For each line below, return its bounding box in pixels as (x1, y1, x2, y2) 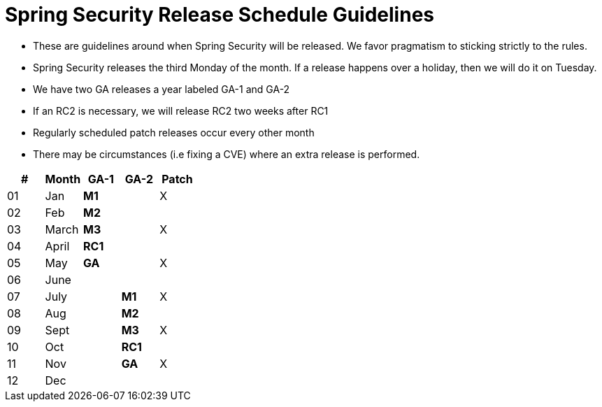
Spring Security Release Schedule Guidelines (5, 3, 434, 27)
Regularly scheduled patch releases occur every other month (33, 126, 315, 138)
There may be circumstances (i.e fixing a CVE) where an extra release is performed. (33, 148, 420, 160)
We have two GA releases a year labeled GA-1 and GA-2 (33, 83, 290, 95)
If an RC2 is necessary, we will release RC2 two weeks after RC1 (33, 104, 329, 117)
